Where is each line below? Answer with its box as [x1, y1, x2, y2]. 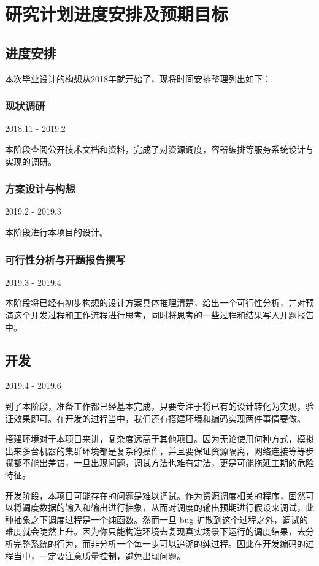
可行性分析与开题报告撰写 [5, 251, 126, 267]
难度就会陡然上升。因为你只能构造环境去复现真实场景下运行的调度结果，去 [5, 525, 306, 538]
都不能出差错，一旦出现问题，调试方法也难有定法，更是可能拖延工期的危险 [13, 456, 314, 469]
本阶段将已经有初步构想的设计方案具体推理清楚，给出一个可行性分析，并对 [5, 296, 306, 309]
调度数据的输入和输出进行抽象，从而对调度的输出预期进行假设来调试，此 [21, 501, 314, 514]
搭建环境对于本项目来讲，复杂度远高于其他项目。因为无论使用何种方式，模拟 [5, 432, 314, 445]
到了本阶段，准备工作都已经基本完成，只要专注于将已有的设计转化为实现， [5, 399, 306, 412]
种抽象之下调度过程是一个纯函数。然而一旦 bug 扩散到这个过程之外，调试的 [5, 513, 308, 526]
